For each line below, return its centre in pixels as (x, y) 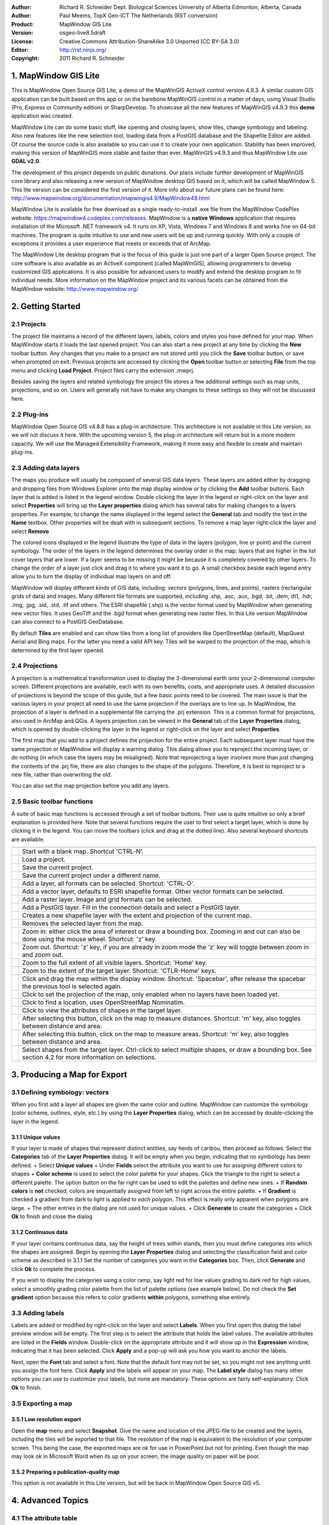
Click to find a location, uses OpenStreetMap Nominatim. (104, 1002)
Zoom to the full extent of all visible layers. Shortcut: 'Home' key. (115, 963)
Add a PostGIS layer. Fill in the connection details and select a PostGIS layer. (131, 908)
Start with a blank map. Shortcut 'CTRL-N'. (83, 852)
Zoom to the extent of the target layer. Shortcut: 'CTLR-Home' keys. (119, 971)
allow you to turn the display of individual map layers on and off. (91, 576)
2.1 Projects (29, 324)
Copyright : (25, 59)
